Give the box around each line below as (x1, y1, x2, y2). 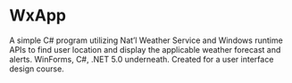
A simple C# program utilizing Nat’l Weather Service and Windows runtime (9, 35, 283, 46)
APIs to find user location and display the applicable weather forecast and (9, 44, 281, 54)
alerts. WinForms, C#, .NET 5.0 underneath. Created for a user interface (9, 54, 274, 64)
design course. (9, 63, 64, 74)
